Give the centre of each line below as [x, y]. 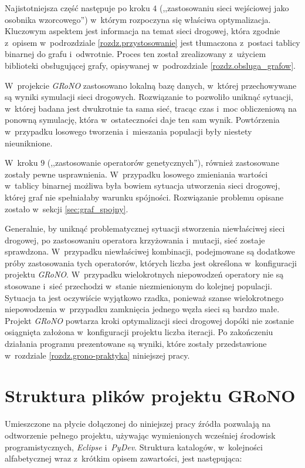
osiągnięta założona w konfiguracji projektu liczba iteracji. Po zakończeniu [139, 332]
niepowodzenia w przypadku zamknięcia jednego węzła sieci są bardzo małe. [142, 309]
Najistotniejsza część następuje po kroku [77, 8]
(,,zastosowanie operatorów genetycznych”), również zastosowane [163, 163]
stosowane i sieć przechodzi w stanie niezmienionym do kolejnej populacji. [139, 286]
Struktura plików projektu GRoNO [150, 395]
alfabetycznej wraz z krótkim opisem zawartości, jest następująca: [123, 458]
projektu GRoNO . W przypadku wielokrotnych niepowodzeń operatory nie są [144, 274]
